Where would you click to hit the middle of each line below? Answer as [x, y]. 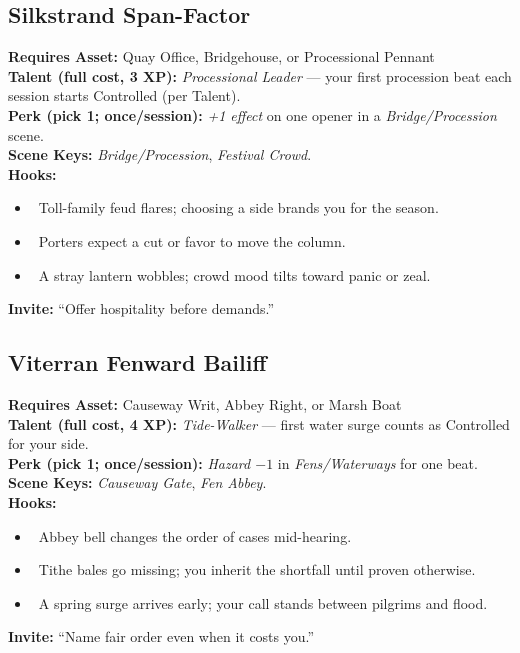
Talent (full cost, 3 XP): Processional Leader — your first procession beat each [260, 75]
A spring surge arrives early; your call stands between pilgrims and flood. [263, 602]
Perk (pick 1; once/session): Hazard [129, 462]
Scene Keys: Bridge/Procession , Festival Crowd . [160, 154]
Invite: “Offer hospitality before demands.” [141, 308]
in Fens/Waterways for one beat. [377, 462]
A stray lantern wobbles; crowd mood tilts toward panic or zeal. [234, 274]
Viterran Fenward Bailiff [137, 362]
